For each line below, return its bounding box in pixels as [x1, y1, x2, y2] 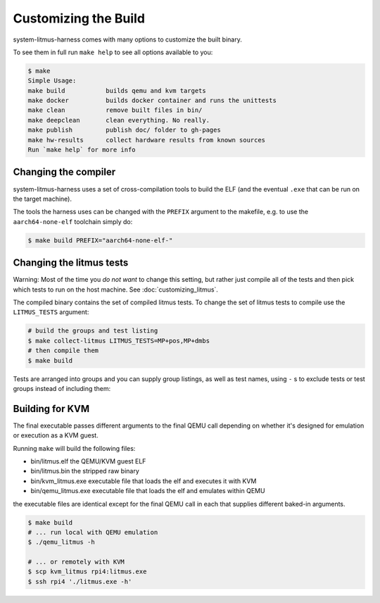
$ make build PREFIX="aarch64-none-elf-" [27, 236, 173, 244]
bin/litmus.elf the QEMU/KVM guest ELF [30, 456, 146, 465]
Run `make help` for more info [27, 146, 137, 154]
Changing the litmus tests [13, 257, 129, 269]
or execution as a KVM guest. [13, 431, 99, 440]
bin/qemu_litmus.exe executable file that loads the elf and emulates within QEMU [30, 487, 265, 495]
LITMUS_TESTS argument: [13, 308, 89, 316]
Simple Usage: [27, 77, 77, 85]
